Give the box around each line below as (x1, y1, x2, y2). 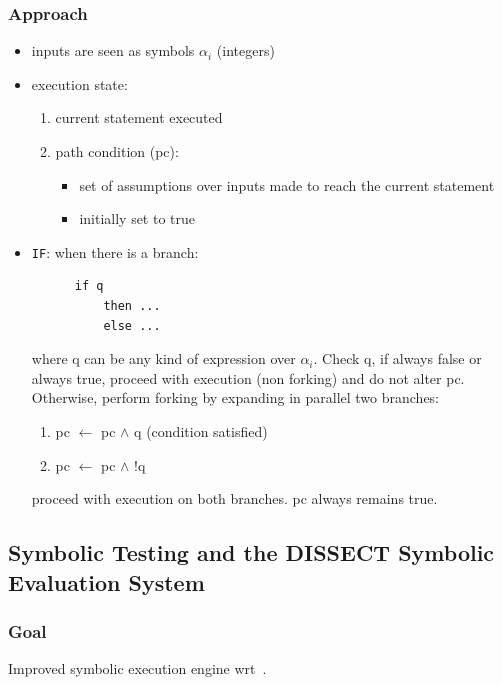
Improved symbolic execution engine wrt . (8, 658, 267, 679)
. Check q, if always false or (313, 348, 482, 369)
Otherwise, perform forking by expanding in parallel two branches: (31, 387, 440, 408)
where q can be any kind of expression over (31, 348, 296, 369)
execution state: (31, 73, 128, 94)
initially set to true (79, 208, 196, 229)
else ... (103, 318, 161, 333)
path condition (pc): (55, 141, 179, 161)
